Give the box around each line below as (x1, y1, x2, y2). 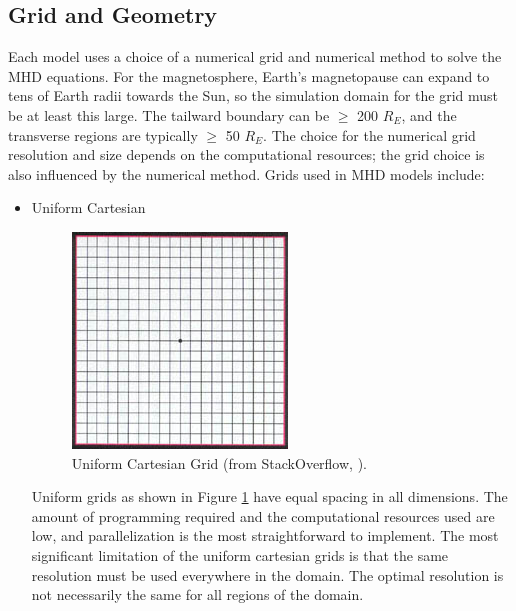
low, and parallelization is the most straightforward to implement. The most (31, 525, 499, 546)
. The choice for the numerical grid (263, 124, 476, 145)
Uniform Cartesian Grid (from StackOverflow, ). (71, 452, 367, 473)
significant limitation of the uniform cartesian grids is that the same (31, 544, 449, 565)
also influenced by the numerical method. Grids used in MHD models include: (8, 163, 485, 184)
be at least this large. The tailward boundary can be (8, 104, 330, 125)
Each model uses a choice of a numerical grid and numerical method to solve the (8, 46, 502, 67)
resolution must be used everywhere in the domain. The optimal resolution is (31, 564, 504, 585)
